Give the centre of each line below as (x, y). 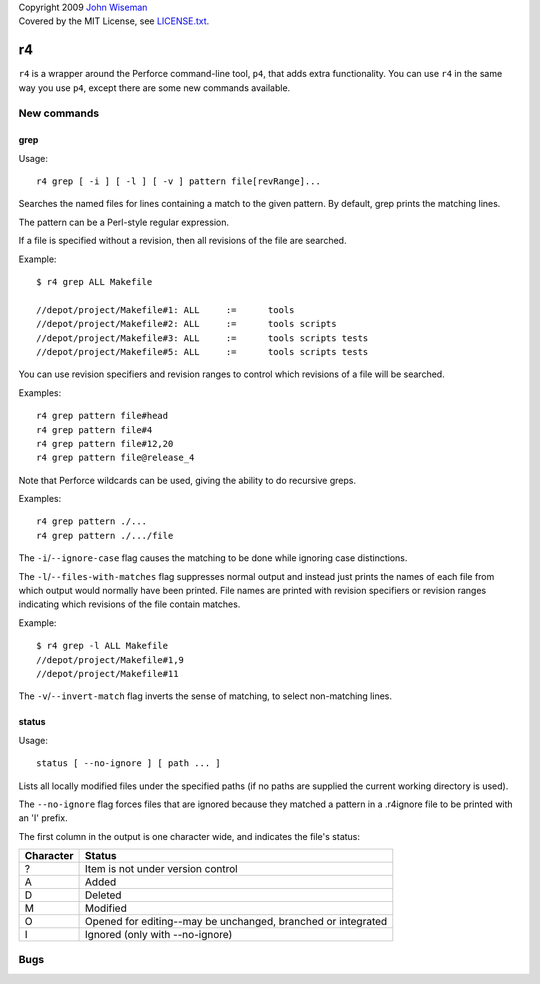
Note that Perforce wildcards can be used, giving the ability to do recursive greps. (187, 480)
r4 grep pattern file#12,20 (105, 443)
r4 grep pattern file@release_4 (115, 458)
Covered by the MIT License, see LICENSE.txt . (114, 21)
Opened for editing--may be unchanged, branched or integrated (236, 922)
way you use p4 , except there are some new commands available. (154, 87)
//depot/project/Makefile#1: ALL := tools (165, 309)
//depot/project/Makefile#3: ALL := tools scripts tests (202, 338)
